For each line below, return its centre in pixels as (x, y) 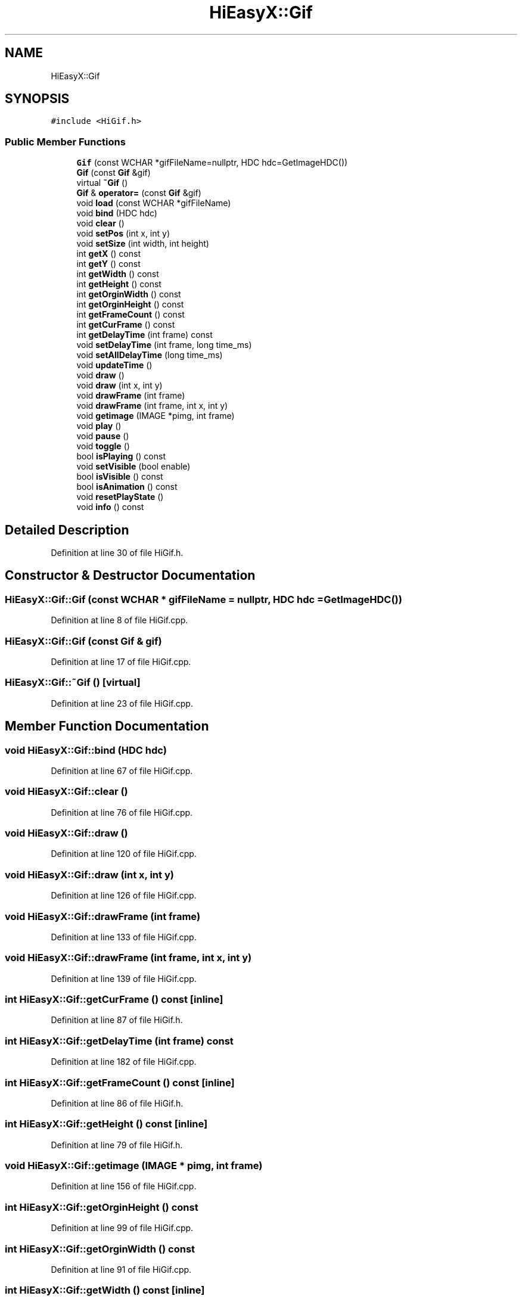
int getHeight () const (119, 284)
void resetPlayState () (120, 497)
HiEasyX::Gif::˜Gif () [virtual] (73, 683)
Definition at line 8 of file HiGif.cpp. (119, 620)
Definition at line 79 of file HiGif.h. (117, 1145)
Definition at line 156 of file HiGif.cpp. (124, 1186)
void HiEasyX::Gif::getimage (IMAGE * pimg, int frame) (134, 1166)
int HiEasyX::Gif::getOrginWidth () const (100, 1249)
